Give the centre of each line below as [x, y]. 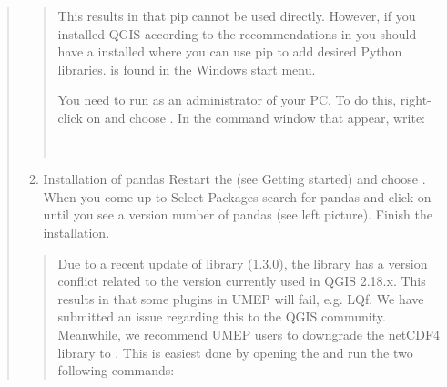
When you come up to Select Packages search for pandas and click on [237, 196]
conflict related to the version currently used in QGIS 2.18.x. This [242, 281]
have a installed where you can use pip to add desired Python [230, 51]
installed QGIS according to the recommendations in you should [237, 33]
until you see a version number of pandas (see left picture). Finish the [238, 214]
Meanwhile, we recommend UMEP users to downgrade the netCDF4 [249, 334]
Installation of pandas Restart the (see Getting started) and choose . [234, 179]
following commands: [116, 370]
